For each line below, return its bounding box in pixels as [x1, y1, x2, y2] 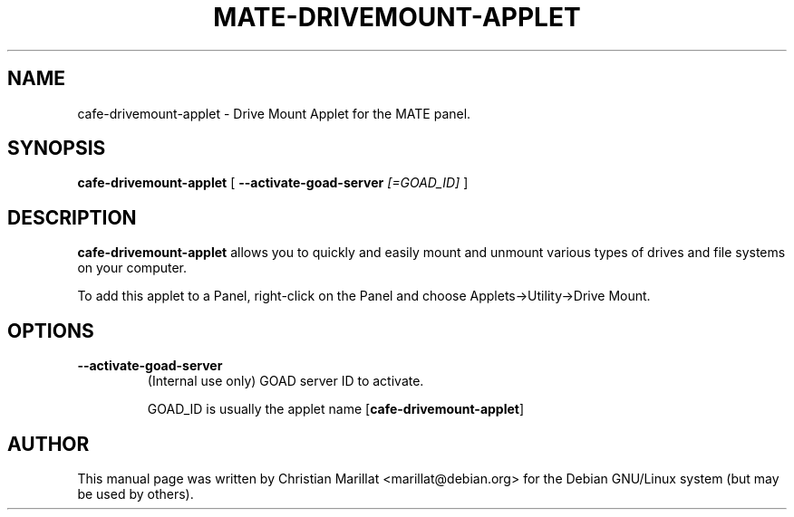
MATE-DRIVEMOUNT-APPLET [213, 2, 581, 33]
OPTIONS [7, 319, 94, 342]
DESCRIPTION [7, 206, 137, 229]
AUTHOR [7, 432, 90, 455]
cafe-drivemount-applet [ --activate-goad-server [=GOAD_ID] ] [77, 175, 469, 191]
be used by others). [77, 485, 194, 502]
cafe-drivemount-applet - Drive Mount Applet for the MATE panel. [77, 105, 471, 121]
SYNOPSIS [7, 137, 106, 160]
